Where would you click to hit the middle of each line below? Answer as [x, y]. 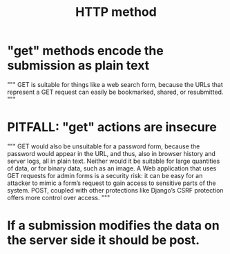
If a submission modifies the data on [113, 226]
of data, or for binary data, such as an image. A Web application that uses [112, 168]
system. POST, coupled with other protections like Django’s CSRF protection [115, 190]
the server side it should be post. [104, 241]
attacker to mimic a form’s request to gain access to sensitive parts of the [112, 183]
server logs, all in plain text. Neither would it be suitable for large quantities [114, 161]
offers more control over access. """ [59, 197]
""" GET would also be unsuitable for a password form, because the [104, 146]
